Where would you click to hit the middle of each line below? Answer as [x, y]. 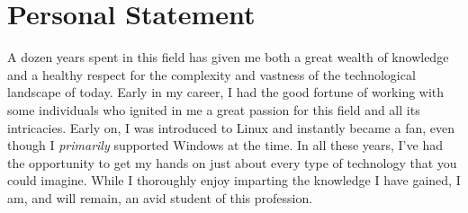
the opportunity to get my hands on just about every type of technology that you [232, 162]
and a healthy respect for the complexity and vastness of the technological [211, 74]
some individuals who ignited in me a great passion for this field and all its [214, 109]
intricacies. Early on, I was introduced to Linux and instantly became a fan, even [231, 127]
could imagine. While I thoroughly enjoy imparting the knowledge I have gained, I [234, 180]
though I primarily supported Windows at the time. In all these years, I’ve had [225, 145]
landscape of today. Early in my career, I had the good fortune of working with [226, 92]
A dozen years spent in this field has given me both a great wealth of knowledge [228, 57]
